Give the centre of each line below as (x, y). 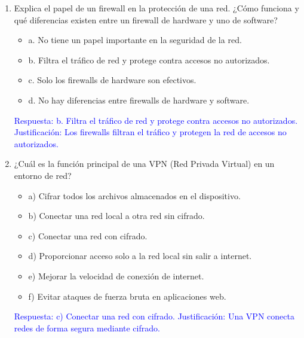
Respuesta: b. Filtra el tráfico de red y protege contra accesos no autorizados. (156, 120)
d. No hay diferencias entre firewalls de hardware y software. (139, 100)
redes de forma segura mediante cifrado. (87, 328)
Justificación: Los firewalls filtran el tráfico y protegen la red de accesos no (150, 132)
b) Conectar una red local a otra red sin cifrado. (116, 216)
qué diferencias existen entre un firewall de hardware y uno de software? (146, 19)
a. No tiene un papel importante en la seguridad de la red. (135, 40)
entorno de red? (43, 175)
